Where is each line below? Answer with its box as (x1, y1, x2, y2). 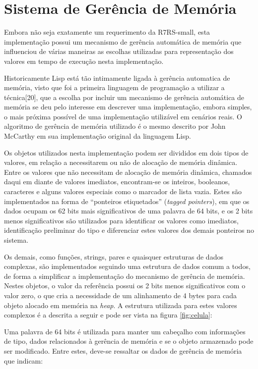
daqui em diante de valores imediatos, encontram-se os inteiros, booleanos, (4, 176, 230, 187)
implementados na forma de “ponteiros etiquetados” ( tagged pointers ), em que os (4, 196, 250, 206)
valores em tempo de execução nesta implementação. (4, 55, 164, 66)
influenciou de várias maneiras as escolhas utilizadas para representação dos (4, 46, 234, 56)
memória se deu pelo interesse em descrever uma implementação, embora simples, (4, 102, 252, 112)
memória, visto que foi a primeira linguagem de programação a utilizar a (4, 82, 225, 93)
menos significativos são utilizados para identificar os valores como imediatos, (4, 215, 239, 225)
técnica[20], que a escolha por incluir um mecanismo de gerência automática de (4, 92, 245, 102)
